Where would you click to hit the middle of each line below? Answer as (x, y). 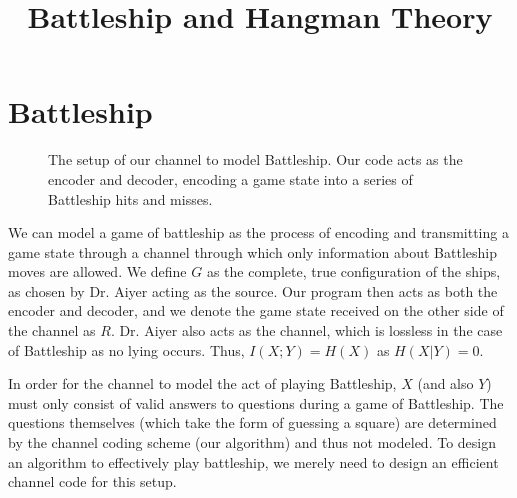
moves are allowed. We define (97, 271)
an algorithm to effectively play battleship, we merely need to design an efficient (253, 461)
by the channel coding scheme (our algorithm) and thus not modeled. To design (252, 442)
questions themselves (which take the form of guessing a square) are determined (252, 422)
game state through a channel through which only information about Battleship (252, 251)
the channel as (52, 330)
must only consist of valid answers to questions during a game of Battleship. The (256, 402)
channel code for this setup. (92, 481)
